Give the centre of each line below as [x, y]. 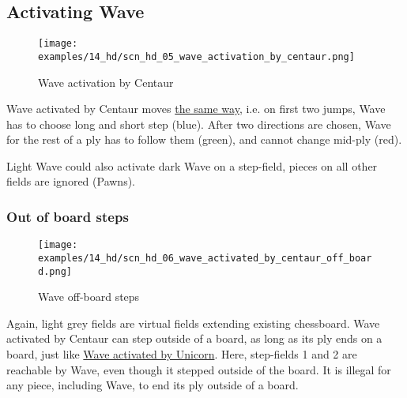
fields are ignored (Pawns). [71, 181]
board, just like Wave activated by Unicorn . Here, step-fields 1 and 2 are [182, 354]
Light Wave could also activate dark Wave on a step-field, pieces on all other [192, 165]
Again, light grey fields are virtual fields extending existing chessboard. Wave [193, 323]
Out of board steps [68, 216]
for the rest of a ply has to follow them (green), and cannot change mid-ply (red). [204, 139]
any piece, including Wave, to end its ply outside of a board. [153, 385]
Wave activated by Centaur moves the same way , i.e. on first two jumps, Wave [196, 109]
